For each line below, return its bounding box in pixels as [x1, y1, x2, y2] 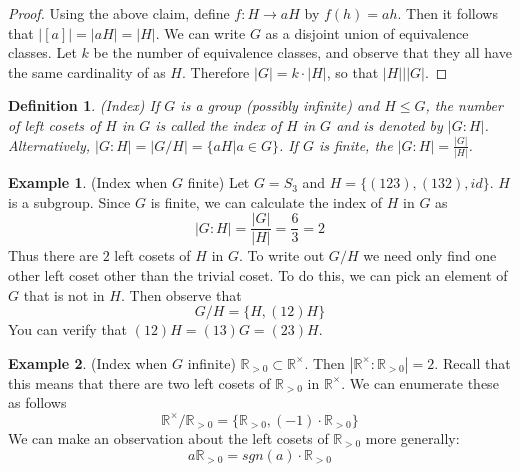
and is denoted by [336, 114, 443, 135]
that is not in [23, 284, 105, 305]
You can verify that [8, 319, 128, 340]
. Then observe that [120, 284, 242, 305]
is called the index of [155, 114, 282, 135]
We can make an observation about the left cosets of [8, 427, 329, 448]
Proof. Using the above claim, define [8, 3, 230, 23]
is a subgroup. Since [8, 191, 131, 212]
